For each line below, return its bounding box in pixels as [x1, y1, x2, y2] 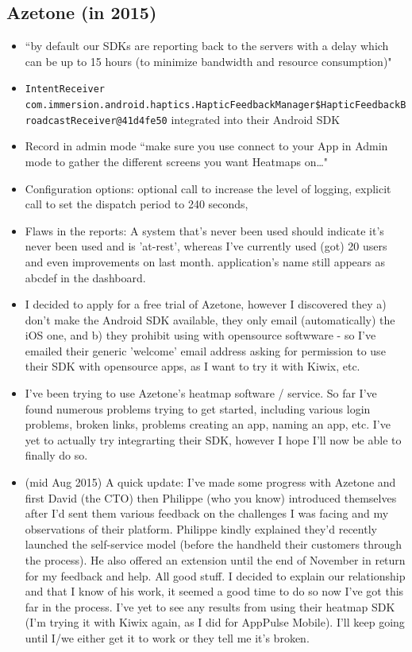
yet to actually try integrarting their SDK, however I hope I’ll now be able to [25, 431, 402, 448]
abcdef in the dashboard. [25, 269, 146, 285]
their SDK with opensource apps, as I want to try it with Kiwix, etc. [25, 358, 360, 375]
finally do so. [25, 447, 88, 464]
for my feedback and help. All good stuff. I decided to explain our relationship [25, 567, 406, 584]
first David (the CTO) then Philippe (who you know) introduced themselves [25, 489, 397, 506]
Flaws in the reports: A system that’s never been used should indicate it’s [25, 222, 384, 239]
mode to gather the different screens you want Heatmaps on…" [25, 153, 329, 169]
